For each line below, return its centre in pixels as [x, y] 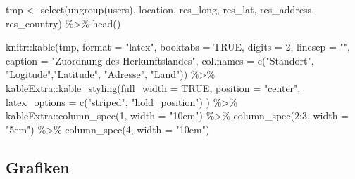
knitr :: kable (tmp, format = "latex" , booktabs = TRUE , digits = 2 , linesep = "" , [178, 47]
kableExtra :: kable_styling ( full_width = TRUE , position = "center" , [153, 87]
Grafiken [38, 167]
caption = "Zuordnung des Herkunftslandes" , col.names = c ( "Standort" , [160, 60]
